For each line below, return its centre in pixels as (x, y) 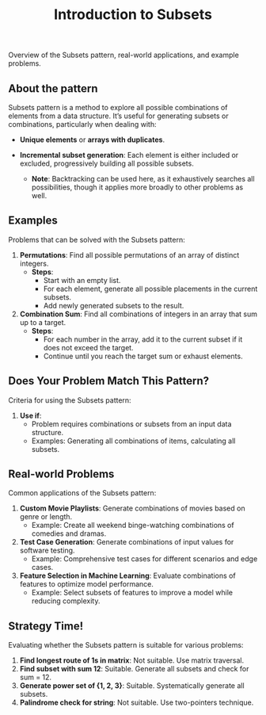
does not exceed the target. (88, 347)
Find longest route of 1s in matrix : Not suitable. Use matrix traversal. (132, 660)
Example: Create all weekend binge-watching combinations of (133, 526)
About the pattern (53, 88)
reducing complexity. (66, 601)
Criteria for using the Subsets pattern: (70, 400)
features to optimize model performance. (87, 584)
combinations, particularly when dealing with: (82, 124)
